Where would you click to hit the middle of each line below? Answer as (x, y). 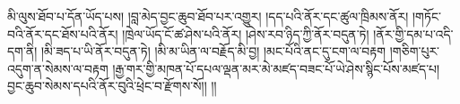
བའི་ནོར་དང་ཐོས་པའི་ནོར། (63, 33)
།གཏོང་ (426, 16)
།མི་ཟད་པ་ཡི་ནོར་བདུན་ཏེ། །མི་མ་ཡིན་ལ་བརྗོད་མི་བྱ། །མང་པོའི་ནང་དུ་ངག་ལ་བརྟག (214, 51)
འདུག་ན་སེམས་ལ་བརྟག (58, 68)
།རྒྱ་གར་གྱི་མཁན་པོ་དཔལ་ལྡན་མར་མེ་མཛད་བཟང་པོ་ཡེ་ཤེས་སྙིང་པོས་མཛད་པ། (276, 68)
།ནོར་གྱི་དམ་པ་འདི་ (413, 33)
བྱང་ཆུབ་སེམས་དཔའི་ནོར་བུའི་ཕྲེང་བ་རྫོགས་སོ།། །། (112, 86)
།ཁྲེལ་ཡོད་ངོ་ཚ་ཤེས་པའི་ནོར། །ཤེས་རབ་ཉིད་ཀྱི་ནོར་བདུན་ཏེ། (246, 33)
